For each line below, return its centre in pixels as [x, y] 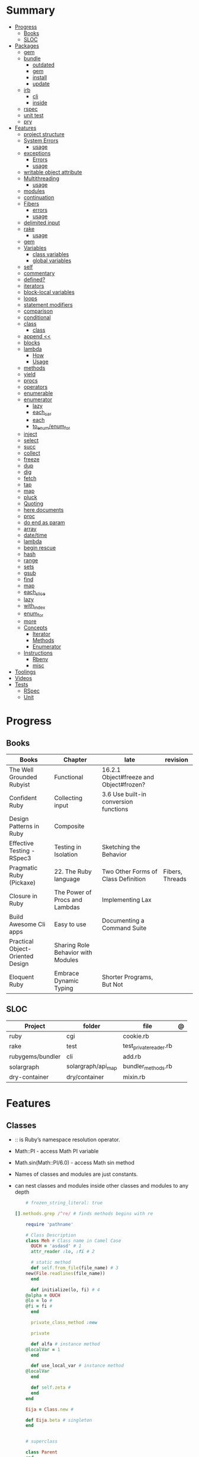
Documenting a [123, 920]
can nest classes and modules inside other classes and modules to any [101, 1186]
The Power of [73, 892]
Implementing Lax [127, 899]
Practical [21, 941]
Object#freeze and [128, 777]
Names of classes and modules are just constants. [76, 1174]
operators [36, 386]
